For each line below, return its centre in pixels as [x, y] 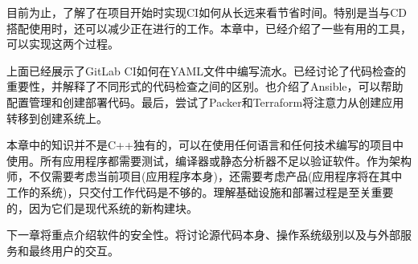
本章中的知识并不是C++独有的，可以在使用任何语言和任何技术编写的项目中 [205, 145]
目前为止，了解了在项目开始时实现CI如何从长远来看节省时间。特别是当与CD [207, 12]
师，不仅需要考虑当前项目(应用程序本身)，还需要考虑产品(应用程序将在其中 [205, 176]
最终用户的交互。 [74, 250]
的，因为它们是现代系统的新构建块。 [102, 207]
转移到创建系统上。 [57, 118]
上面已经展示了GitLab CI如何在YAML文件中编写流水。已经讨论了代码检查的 [207, 70]
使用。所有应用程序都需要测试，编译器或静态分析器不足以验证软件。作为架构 [209, 160]
